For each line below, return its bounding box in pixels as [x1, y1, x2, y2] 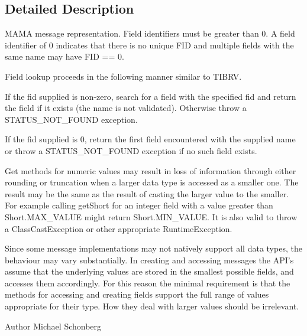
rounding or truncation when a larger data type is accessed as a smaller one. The [5, 176, 299, 188]
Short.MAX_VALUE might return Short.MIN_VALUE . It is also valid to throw [5, 210, 298, 223]
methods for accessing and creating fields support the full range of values [5, 288, 269, 301]
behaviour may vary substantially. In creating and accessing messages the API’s [5, 253, 294, 266]
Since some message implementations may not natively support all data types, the [5, 242, 302, 255]
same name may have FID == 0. [5, 50, 124, 63]
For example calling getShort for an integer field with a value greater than [5, 199, 273, 211]
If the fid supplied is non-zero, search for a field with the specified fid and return [5, 90, 296, 102]
